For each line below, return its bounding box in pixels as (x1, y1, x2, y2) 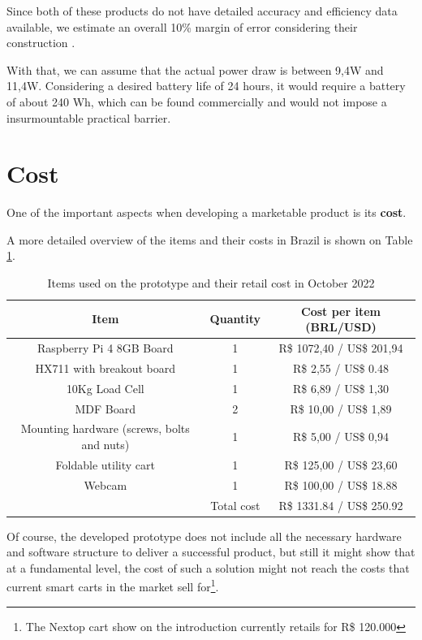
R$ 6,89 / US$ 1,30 (292, 379, 390, 396)
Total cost (210, 496, 261, 513)
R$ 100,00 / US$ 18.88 (284, 476, 398, 493)
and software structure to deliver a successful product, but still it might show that (6, 543, 416, 560)
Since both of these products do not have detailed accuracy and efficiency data (6, 2, 398, 19)
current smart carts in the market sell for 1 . (6, 576, 219, 595)
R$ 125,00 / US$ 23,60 (284, 456, 398, 473)
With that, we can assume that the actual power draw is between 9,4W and (6, 61, 384, 78)
